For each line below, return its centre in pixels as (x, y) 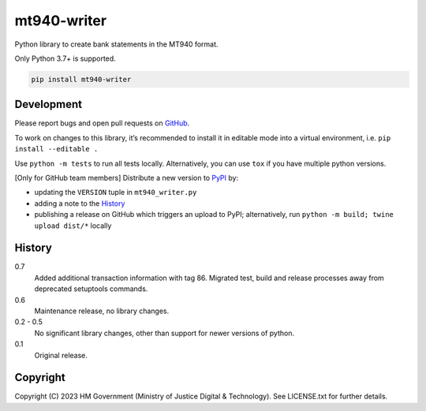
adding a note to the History (80, 203)
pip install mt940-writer (81, 79)
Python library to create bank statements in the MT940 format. (116, 44)
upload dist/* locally (73, 226)
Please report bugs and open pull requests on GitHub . (102, 123)
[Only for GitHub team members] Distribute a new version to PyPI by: (127, 177)
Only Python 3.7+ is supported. (65, 58)
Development (49, 105)
